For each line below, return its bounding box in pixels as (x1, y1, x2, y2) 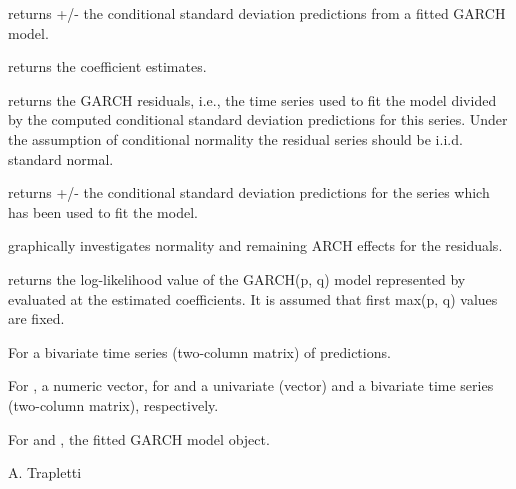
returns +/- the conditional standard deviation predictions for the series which (8, 182, 490, 203)
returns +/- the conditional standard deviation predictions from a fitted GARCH (8, 3, 506, 23)
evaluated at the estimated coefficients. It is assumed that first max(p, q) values (8, 288, 498, 309)
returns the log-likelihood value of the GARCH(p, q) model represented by (8, 268, 466, 289)
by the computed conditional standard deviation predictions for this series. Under (8, 109, 508, 130)
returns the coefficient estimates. (8, 56, 207, 77)
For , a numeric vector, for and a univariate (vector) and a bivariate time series (8, 375, 494, 396)
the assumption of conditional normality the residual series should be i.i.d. (8, 128, 463, 149)
